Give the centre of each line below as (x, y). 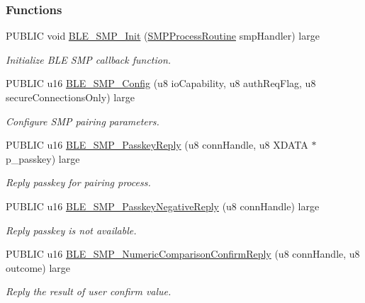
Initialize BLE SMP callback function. (89, 59)
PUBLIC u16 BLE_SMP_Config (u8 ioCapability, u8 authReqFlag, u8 (161, 83)
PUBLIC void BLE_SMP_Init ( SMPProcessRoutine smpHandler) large (163, 36)
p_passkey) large (43, 158)
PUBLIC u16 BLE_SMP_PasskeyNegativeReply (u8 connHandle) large (163, 206)
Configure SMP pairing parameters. (83, 121)
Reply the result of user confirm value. (89, 291)
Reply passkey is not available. (71, 230)
